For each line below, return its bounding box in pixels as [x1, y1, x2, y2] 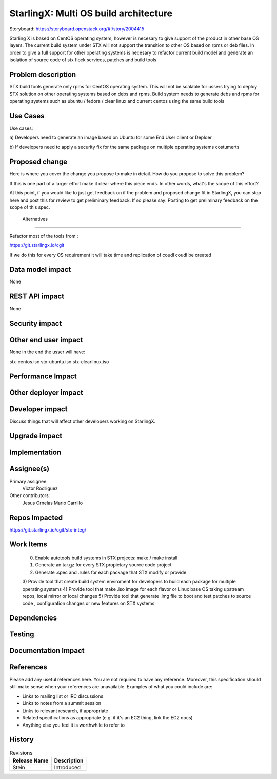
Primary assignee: [9, 478, 48, 484]
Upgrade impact [9, 432, 63, 440]
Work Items [9, 540, 47, 549]
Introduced [54, 764, 81, 771]
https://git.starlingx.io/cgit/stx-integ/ [9, 526, 87, 533]
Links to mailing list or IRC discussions [22, 693, 104, 699]
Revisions [9, 749, 33, 756]
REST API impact [9, 292, 64, 301]
